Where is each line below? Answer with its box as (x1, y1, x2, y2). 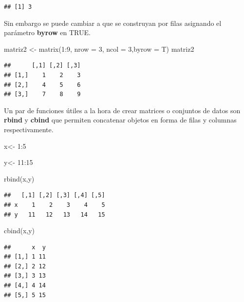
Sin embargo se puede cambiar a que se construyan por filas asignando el (4, 18, 222, 28)
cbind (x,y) (4, 225, 35, 236)
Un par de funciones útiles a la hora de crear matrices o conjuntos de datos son (4, 105, 241, 115)
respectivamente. (4, 124, 54, 134)
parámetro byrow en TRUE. (4, 27, 91, 38)
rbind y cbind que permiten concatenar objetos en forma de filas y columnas (4, 115, 237, 125)
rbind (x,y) (4, 173, 35, 183)
